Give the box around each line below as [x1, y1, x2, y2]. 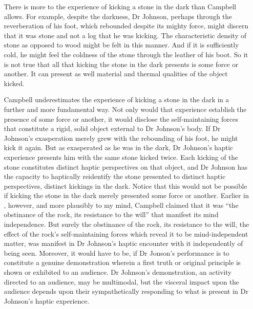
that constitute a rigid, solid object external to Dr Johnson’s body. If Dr [4, 123, 221, 133]
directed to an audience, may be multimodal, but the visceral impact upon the [4, 276, 239, 287]
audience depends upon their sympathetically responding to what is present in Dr [4, 286, 249, 296]
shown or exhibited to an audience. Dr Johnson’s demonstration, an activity [4, 267, 232, 277]
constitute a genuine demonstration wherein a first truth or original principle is [4, 257, 241, 267]
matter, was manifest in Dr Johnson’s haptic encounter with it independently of [4, 238, 243, 248]
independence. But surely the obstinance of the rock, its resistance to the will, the [4, 219, 249, 229]
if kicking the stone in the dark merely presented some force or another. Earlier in [4, 190, 249, 200]
